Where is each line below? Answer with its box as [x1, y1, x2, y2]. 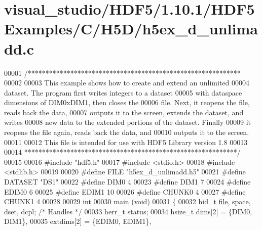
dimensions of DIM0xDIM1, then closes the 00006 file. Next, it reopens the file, [4, 97, 250, 108]
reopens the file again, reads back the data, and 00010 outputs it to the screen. [4, 127, 249, 137]
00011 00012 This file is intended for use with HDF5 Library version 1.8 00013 [4, 136, 248, 147]
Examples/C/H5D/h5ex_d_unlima [4, 18, 258, 39]
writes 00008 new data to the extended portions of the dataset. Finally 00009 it [4, 117, 251, 127]
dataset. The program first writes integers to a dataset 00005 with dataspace [4, 87, 242, 98]
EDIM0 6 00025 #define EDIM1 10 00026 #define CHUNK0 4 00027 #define [4, 186, 246, 197]
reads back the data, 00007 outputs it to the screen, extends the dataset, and [4, 107, 244, 117]
